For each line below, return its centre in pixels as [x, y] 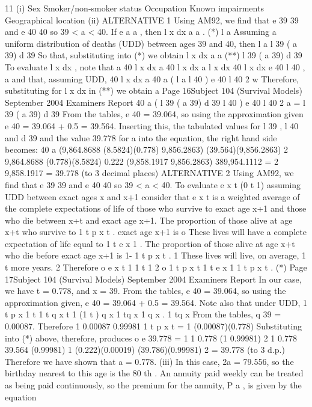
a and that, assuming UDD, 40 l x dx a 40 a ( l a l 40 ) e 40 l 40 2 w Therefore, [152, 78]
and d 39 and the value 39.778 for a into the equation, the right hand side [141, 137]
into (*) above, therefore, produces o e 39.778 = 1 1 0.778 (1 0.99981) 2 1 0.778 [151, 338]
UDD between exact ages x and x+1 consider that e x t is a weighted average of [152, 196]
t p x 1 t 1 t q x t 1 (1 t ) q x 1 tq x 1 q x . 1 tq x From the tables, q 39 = [143, 314]
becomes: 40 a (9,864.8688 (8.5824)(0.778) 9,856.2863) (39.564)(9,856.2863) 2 [147, 149]
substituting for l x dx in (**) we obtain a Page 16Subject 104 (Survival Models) [154, 90]
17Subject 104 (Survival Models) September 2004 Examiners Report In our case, [153, 279]
